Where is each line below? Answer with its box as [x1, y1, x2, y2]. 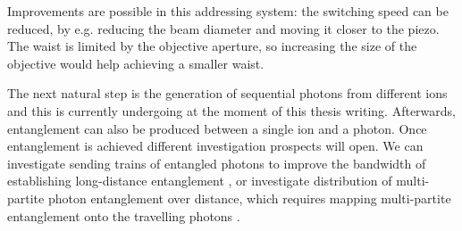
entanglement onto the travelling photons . [7, 206, 240, 225]
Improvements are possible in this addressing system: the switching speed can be [7, 2, 449, 20]
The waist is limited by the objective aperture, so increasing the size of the [7, 37, 417, 55]
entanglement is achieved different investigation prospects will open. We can [7, 136, 424, 155]
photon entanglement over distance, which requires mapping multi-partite [47, 188, 451, 207]
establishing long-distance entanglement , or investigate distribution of [7, 171, 392, 190]
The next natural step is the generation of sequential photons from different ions [7, 84, 448, 103]
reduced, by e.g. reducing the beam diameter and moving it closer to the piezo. [7, 19, 440, 37]
